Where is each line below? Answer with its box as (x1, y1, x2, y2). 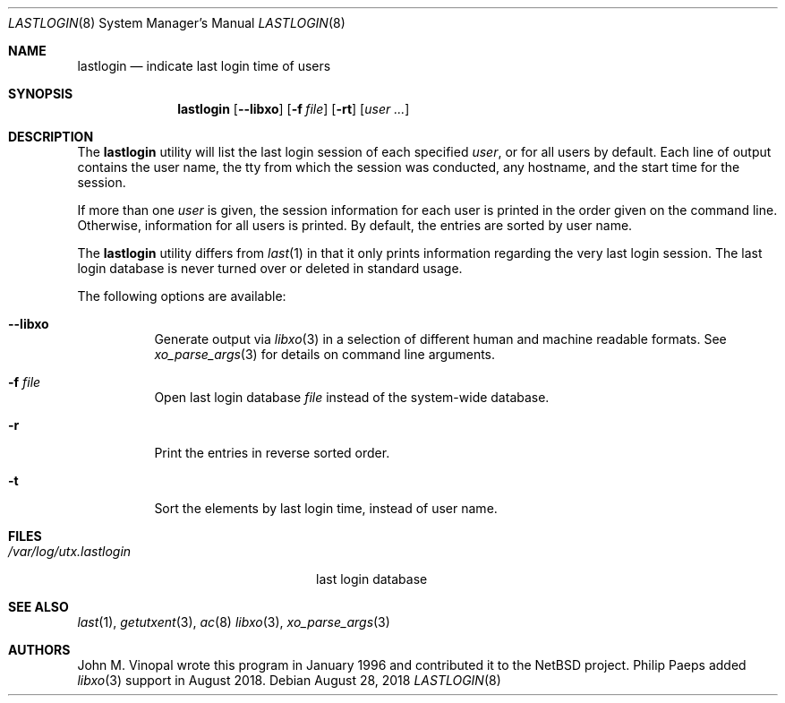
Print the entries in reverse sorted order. (154, 445, 390, 460)
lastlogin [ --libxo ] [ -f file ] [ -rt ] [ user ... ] (177, 101, 410, 116)
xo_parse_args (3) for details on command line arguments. (154, 347, 496, 362)
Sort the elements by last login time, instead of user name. (154, 501, 498, 516)
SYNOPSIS (8, 86, 73, 101)
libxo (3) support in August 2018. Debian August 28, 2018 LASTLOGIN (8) (77, 673, 501, 688)
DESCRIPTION (8, 129, 94, 144)
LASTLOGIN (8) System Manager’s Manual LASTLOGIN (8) (8, 15, 346, 30)
